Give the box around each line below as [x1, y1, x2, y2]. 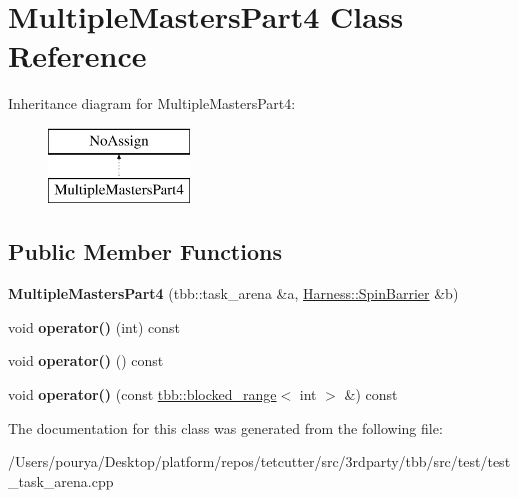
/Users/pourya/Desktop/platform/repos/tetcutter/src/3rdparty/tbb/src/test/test [8, 451, 511, 472]
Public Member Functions [8, 236, 282, 267]
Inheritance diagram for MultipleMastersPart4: [8, 93, 296, 114]
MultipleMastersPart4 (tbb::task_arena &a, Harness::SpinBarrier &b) [8, 283, 459, 304]
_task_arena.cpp [8, 470, 114, 491]
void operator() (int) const [8, 316, 181, 337]
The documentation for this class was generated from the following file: [8, 417, 443, 438]
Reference [8, 35, 147, 76]
